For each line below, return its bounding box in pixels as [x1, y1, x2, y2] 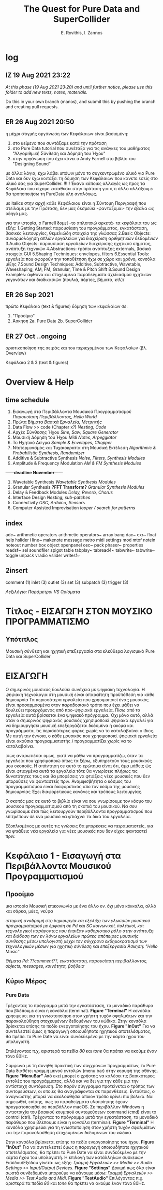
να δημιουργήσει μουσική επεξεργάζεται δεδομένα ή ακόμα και [5, 722, 134, 728]
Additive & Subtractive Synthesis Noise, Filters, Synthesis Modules [12, 455, 146, 461]
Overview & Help [5, 377, 74, 388]
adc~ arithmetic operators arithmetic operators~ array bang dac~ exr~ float [5, 532, 157, 537]
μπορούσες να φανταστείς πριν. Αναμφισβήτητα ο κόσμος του [5, 778, 131, 784]
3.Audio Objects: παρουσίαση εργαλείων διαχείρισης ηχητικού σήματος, [5, 240, 152, 246]
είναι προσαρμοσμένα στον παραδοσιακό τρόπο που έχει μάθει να [5, 702, 140, 708]
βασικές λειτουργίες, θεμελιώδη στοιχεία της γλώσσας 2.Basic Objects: [5, 230, 151, 236]
